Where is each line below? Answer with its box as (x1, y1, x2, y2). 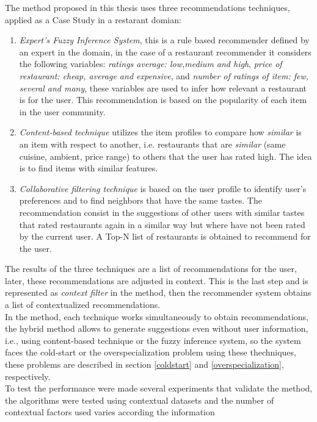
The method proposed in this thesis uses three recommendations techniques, (5, 1, 290, 13)
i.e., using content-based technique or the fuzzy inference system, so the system (5, 334, 301, 346)
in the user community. (19, 105, 106, 118)
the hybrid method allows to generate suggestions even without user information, (5, 322, 308, 335)
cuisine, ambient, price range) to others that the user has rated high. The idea (19, 149, 312, 162)
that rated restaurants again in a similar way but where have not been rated (19, 218, 305, 231)
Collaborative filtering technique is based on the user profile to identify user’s (19, 182, 307, 195)
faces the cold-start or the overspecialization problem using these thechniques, (5, 346, 296, 359)
